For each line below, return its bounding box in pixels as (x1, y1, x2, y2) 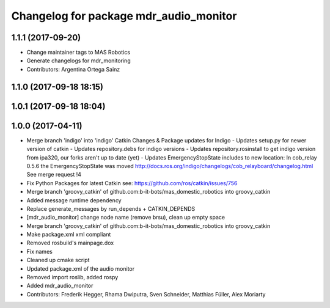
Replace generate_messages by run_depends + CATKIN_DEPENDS (26, 205, 196, 212)
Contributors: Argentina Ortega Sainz (26, 65, 120, 73)
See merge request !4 (26, 171, 82, 178)
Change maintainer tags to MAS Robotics (26, 49, 131, 56)
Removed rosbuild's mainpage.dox (26, 239, 114, 247)
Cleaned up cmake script (26, 257, 90, 264)
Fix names (26, 248, 53, 255)
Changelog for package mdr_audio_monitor (11, 9, 237, 23)
